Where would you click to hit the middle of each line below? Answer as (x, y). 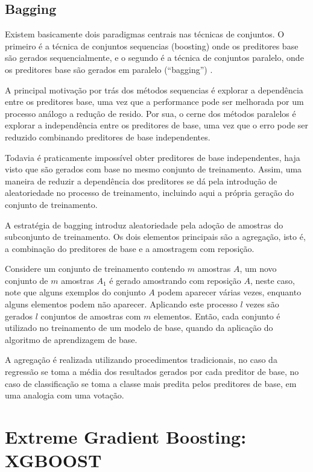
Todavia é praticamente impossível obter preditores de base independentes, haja (153, 157)
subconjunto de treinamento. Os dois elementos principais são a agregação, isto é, (155, 237)
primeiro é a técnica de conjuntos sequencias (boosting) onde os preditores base (152, 46)
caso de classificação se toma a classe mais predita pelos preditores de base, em (151, 383)
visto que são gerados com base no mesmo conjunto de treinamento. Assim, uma (153, 169)
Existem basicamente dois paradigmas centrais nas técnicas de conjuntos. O (145, 34)
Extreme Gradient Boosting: (126, 437)
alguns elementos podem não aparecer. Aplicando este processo (121, 304)
